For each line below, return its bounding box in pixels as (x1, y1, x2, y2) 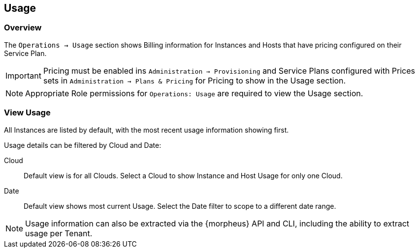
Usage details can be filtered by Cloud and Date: (4, 140, 161, 149)
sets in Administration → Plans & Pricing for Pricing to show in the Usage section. (43, 75, 346, 85)
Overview (4, 23, 42, 33)
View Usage (4, 108, 51, 118)
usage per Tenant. (25, 228, 93, 238)
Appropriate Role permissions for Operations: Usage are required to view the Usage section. (25, 88, 363, 98)
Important (5, 70, 41, 81)
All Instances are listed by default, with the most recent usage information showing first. (4, 125, 289, 134)
